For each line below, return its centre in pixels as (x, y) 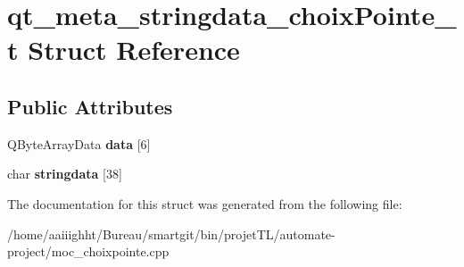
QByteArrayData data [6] (79, 143)
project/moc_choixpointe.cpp (88, 251)
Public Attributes (90, 106)
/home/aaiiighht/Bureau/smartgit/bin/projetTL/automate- (171, 234)
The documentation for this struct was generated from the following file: (205, 203)
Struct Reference (134, 50)
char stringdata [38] (65, 174)
